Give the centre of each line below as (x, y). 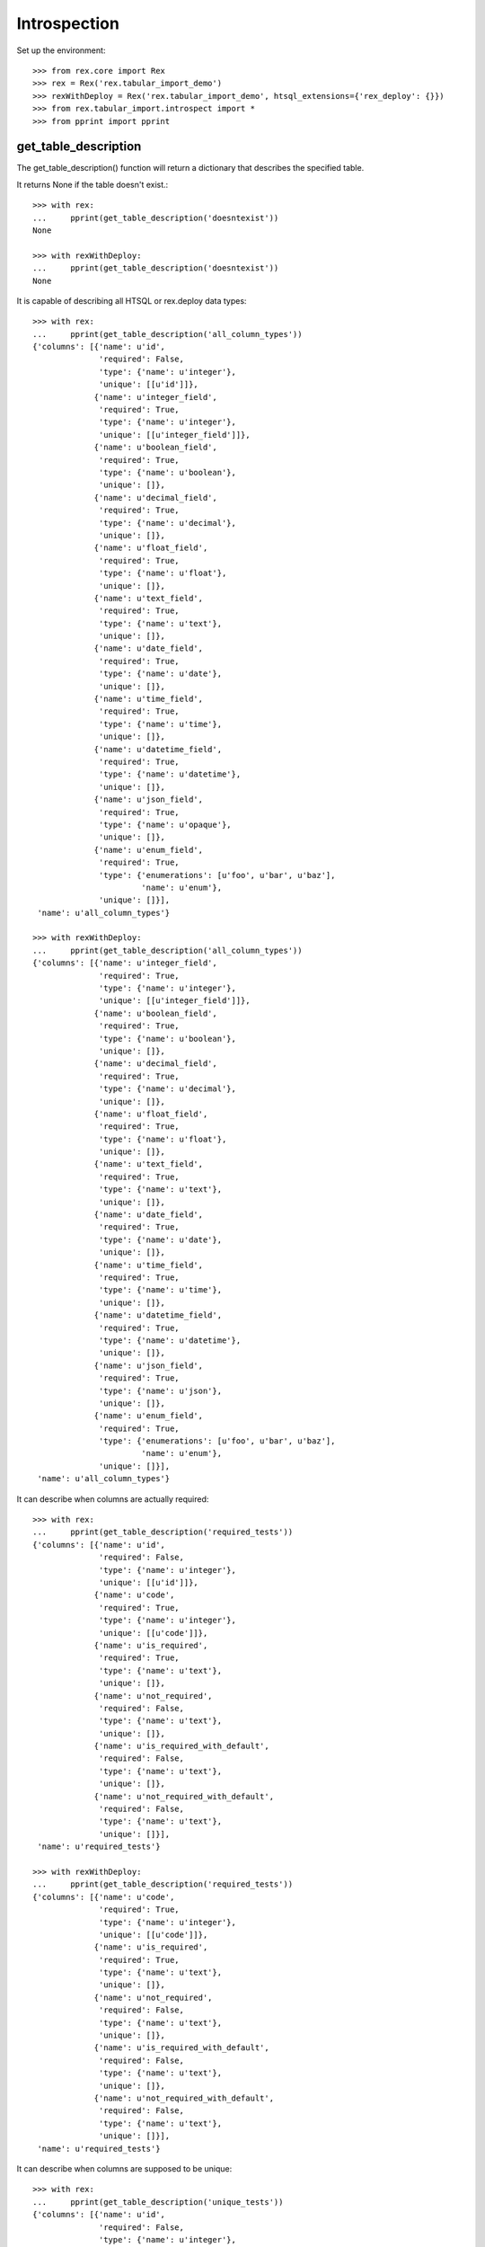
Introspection (68, 23)
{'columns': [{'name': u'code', (104, 1897)
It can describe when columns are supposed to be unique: (124, 2168)
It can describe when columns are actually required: (113, 1499)
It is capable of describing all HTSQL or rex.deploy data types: (132, 300)
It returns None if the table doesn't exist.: (93, 184)
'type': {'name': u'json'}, (161, 1390)
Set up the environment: (61, 50)
